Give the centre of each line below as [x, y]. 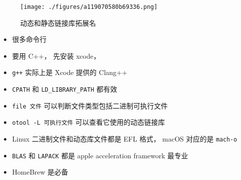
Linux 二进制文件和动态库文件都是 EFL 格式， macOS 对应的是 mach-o [124, 139]
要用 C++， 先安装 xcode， [56, 55]
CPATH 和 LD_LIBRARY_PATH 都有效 [64, 89]
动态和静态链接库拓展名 [58, 22]
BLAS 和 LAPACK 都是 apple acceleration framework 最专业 [100, 155]
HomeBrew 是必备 [40, 172]
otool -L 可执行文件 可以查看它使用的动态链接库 [89, 122]
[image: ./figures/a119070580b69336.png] [89, 7]
